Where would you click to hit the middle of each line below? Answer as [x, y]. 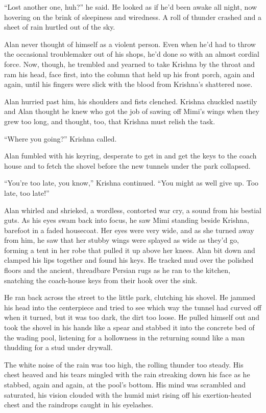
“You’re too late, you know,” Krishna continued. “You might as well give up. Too [131, 183]
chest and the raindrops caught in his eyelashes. [79, 405]
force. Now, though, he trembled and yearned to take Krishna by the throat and [130, 64]
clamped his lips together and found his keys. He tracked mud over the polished [129, 260]
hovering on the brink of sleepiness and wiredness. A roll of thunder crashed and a [133, 17]
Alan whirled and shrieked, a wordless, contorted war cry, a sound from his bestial [133, 210]
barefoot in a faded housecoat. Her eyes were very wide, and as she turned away [129, 230]
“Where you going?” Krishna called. [61, 138]
